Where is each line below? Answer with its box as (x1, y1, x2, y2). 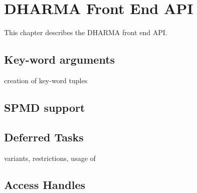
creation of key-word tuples (4, 75, 88, 85)
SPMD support (4, 99, 85, 115)
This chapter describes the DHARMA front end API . (4, 27, 167, 38)
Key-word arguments (4, 52, 115, 67)
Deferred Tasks (4, 129, 84, 144)
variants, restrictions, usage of (4, 152, 96, 163)
